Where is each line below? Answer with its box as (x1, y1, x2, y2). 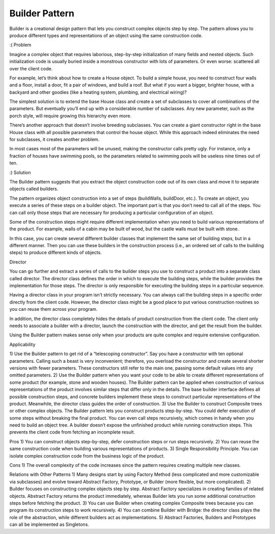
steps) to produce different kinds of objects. (9, 250, 102, 256)
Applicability (9, 341, 36, 348)
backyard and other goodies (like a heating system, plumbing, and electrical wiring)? (9, 89, 187, 95)
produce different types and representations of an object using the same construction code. (9, 32, 203, 38)
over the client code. (9, 65, 53, 71)
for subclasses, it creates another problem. (9, 137, 100, 143)
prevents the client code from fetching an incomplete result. (9, 429, 135, 435)
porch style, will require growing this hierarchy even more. (9, 113, 132, 119)
